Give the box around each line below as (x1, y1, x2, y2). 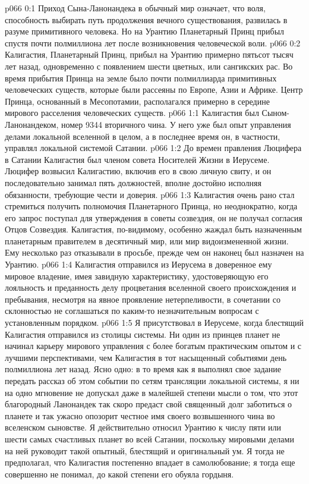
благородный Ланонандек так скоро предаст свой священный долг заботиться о (5, 398, 292, 410)
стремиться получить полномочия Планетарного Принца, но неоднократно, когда (5, 200, 298, 212)
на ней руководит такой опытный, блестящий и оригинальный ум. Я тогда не (5, 444, 285, 457)
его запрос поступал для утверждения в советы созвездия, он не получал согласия (5, 211, 302, 224)
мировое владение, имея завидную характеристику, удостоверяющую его (5, 269, 269, 282)
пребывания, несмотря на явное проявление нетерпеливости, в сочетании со (5, 293, 280, 305)
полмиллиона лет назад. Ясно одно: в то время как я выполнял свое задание (5, 363, 282, 375)
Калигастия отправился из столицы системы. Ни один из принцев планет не (5, 328, 280, 340)
